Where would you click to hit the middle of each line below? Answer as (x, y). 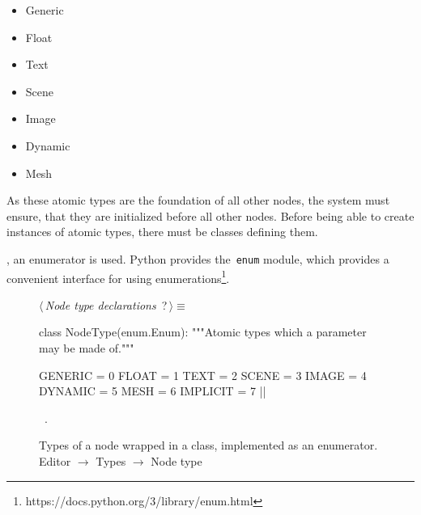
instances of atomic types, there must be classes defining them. (162, 232)
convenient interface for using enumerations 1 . (118, 276)
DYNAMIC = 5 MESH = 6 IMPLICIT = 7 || (153, 391)
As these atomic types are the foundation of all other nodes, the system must (198, 200)
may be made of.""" (87, 348)
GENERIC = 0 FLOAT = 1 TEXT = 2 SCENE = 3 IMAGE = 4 (203, 375)
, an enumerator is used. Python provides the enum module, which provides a (198, 258)
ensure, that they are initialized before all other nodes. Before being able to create (210, 215)
